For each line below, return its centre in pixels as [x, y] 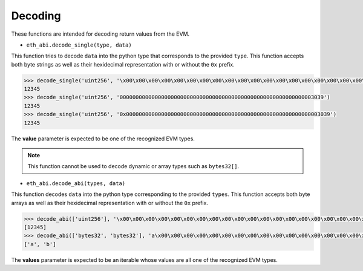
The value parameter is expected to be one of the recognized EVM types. [103, 139]
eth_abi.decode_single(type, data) [79, 45]
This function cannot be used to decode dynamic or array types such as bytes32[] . [133, 166]
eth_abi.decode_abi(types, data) [76, 183]
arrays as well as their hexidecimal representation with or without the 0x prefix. [110, 203]
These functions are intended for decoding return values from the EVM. [100, 34]
